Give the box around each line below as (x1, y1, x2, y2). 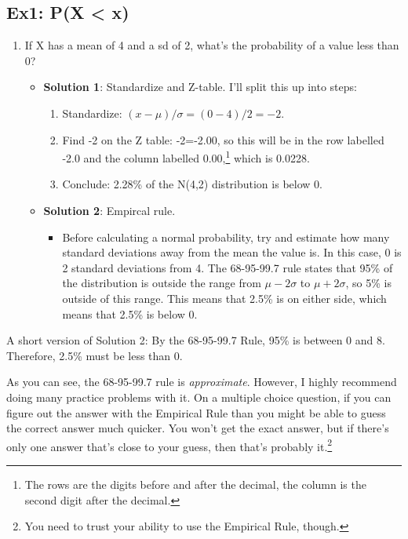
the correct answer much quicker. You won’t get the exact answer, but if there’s (6, 420, 389, 436)
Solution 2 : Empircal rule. (43, 202, 176, 219)
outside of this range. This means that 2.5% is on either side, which (62, 290, 387, 306)
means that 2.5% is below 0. (62, 305, 198, 322)
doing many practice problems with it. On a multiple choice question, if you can (6, 388, 392, 405)
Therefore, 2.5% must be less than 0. (6, 347, 183, 363)
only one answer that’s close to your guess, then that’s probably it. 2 (6, 435, 333, 454)
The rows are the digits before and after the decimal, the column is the (24, 475, 366, 492)
